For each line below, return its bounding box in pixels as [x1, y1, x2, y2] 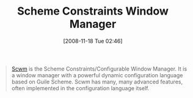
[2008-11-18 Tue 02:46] [63, 37, 123, 44]
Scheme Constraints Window [16, 4, 169, 18]
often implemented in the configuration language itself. [11, 84, 150, 92]
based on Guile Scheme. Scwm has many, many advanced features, [11, 78, 183, 85]
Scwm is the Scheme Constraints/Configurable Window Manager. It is [11, 65, 188, 72]
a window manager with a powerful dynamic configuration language [11, 71, 183, 79]
